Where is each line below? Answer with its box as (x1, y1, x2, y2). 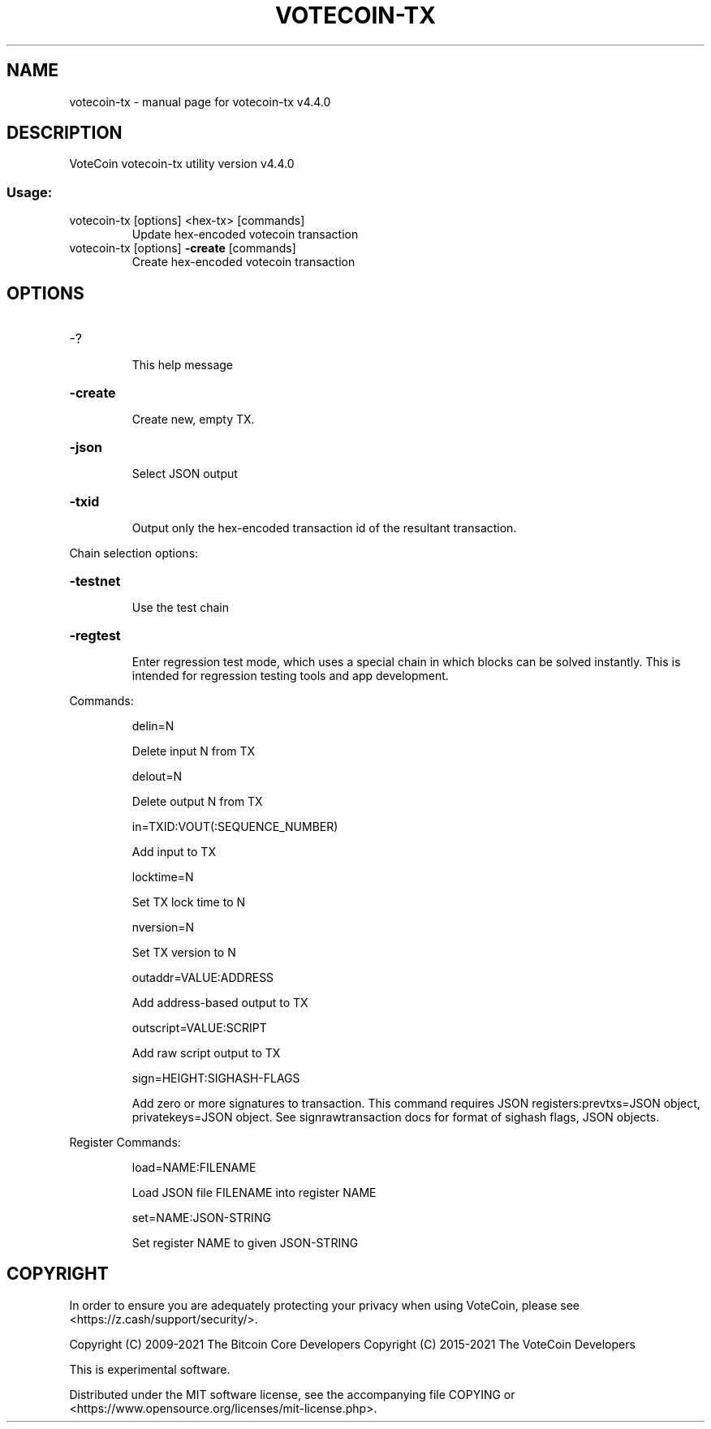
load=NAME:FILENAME (131, 1160, 256, 1175)
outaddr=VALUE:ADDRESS (131, 971, 274, 985)
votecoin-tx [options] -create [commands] (69, 241, 296, 256)
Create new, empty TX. (131, 412, 255, 427)
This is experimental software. (69, 1362, 231, 1376)
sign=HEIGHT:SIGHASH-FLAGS (131, 1071, 300, 1086)
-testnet (69, 573, 121, 590)
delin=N (131, 719, 175, 734)
